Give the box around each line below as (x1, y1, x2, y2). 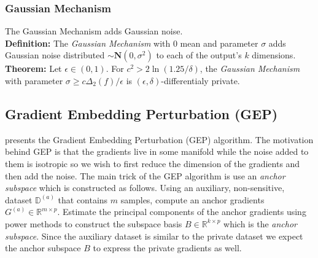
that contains (58, 193, 108, 206)
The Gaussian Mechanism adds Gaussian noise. (5, 25, 183, 37)
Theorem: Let (5, 62, 62, 75)
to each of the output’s (156, 49, 242, 61)
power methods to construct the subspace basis (5, 217, 182, 230)
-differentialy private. (161, 74, 240, 87)
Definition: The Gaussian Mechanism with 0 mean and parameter (5, 36, 258, 49)
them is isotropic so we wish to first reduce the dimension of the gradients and (5, 157, 300, 170)
